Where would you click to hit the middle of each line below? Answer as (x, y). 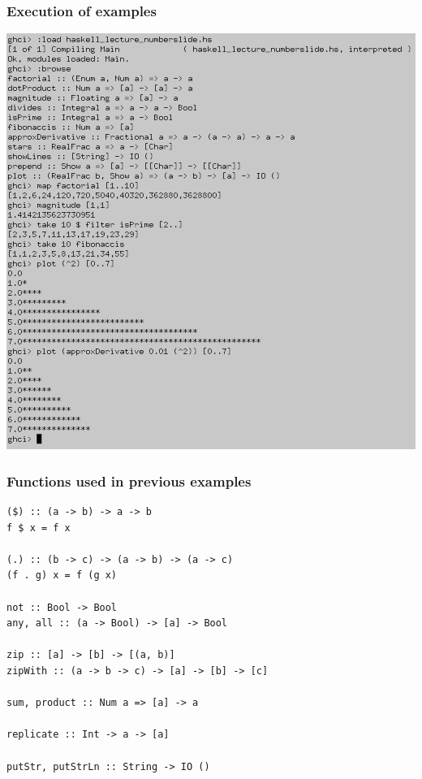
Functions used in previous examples (129, 480)
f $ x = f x (39, 528)
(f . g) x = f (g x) (62, 576)
